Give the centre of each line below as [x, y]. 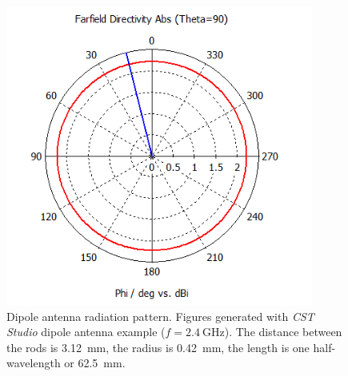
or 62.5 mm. [95, 363]
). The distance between [283, 332]
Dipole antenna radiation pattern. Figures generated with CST [160, 316]
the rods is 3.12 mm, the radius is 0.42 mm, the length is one [158, 347]
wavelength [34, 363]
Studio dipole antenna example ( [86, 332]
